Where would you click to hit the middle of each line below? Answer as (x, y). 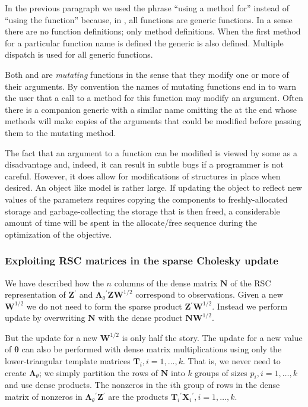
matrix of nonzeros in (44, 397)
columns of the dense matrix (166, 283)
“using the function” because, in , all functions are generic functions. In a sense (149, 19)
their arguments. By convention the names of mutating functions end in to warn (150, 86)
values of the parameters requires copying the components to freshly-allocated (146, 199)
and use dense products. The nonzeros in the (86, 385)
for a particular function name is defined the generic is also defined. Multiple (144, 42)
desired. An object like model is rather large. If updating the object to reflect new (153, 187)
